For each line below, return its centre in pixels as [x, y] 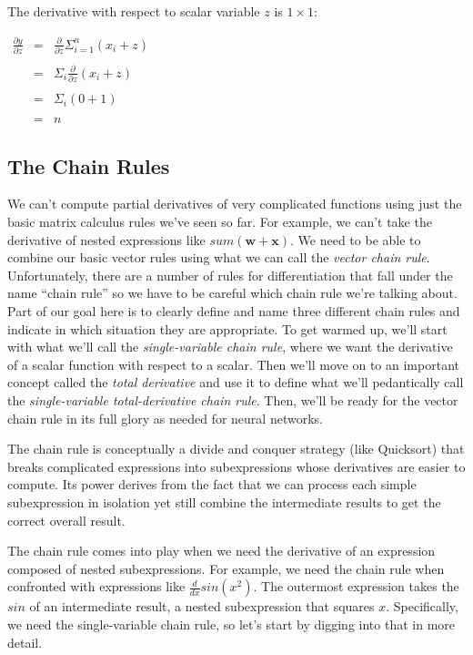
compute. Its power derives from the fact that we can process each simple [212, 484]
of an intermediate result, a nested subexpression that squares [202, 606]
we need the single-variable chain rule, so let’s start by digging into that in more [231, 624]
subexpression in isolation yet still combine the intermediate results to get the [224, 501]
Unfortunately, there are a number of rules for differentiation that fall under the [230, 275]
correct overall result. [66, 520]
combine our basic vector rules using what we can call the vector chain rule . [219, 257]
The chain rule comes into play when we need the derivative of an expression [221, 551]
